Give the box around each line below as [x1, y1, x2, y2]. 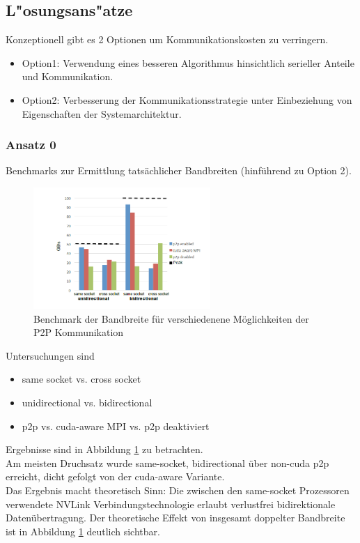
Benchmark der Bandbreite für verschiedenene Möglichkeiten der [33, 311, 309, 326]
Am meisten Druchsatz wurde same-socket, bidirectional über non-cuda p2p [6, 455, 329, 470]
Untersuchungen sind [6, 348, 95, 362]
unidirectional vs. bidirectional [22, 395, 152, 410]
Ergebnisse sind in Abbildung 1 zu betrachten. [6, 442, 203, 457]
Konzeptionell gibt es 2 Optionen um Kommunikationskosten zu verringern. [6, 32, 329, 47]
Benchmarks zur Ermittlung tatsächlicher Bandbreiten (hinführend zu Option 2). [6, 163, 352, 178]
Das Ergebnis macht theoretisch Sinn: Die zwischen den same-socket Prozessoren [6, 483, 350, 498]
